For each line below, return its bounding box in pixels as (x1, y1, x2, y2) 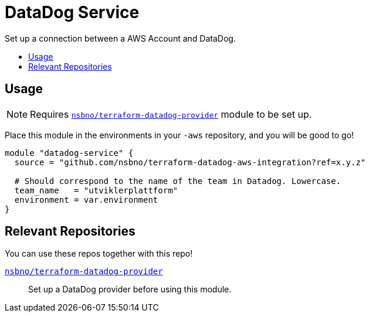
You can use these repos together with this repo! (5, 248, 193, 259)
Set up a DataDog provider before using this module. (28, 284, 232, 295)
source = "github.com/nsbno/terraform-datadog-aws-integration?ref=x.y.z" (14, 157, 366, 167)
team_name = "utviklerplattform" (14, 185, 178, 195)
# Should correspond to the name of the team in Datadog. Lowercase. (14, 176, 341, 186)
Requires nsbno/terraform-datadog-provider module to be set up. (30, 108, 312, 120)
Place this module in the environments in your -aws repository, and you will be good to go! (5, 129, 354, 140)
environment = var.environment (14, 195, 158, 204)
